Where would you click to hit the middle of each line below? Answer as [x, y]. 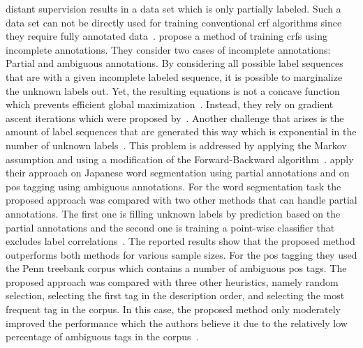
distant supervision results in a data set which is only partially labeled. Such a [173, 8]
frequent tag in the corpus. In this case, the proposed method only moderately [173, 309]
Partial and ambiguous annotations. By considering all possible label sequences [175, 63]
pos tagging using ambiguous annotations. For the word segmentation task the [173, 186]
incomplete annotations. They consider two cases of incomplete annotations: [168, 49]
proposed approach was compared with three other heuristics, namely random [172, 281]
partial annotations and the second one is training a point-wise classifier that [170, 227]
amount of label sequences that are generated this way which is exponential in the [181, 131]
